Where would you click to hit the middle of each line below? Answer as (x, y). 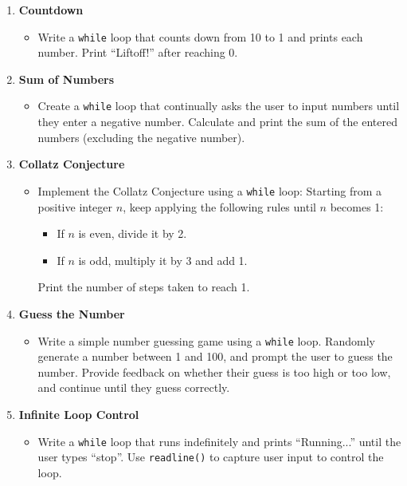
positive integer (75, 206)
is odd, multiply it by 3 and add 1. (163, 260)
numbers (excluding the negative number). (141, 137)
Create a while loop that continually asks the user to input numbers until (219, 106)
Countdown (51, 10)
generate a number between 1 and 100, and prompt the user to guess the (215, 356)
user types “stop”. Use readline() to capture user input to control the (211, 457)
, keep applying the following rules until (219, 206)
